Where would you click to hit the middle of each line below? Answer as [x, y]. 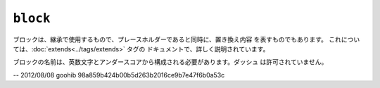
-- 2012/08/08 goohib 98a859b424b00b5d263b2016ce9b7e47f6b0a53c [119, 75]
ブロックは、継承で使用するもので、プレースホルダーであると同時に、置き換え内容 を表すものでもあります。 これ [177, 39]
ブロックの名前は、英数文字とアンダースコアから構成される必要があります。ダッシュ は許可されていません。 [170, 62]
